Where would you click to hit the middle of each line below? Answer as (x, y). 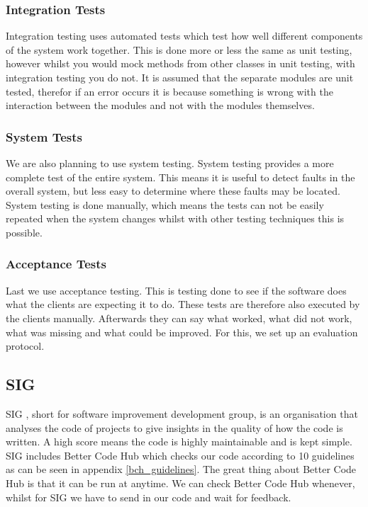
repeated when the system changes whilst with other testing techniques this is (175, 218)
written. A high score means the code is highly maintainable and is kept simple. (179, 442)
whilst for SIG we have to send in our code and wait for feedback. (149, 497)
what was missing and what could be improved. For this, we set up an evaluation (182, 332)
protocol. (25, 346)
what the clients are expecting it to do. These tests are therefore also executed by (183, 304)
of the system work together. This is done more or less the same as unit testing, (179, 49)
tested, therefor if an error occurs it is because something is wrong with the (169, 91)
